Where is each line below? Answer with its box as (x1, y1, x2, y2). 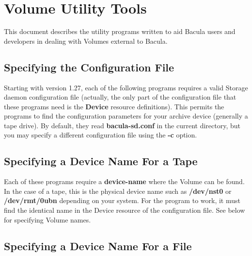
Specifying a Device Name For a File (4, 238, 192, 253)
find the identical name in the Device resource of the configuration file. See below (4, 205, 245, 215)
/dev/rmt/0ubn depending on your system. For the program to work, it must (4, 195, 240, 205)
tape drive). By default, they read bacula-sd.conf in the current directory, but (4, 120, 240, 130)
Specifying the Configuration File (4, 59, 174, 74)
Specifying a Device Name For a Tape (4, 154, 198, 169)
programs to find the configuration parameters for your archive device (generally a (4, 111, 248, 121)
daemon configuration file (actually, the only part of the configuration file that (4, 92, 236, 102)
